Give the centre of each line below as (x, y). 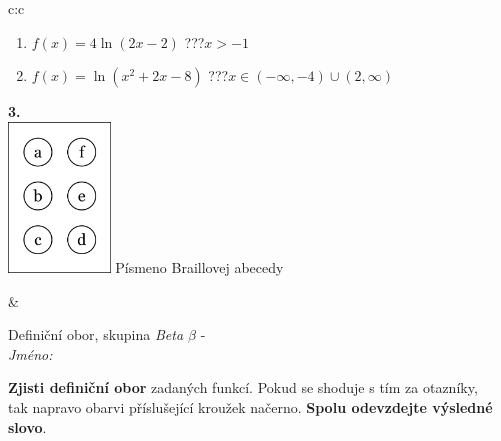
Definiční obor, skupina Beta (96, 334)
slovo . (27, 426)
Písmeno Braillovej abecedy (199, 266)
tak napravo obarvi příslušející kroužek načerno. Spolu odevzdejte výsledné (250, 406)
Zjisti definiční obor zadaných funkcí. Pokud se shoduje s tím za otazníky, (243, 387)
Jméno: (30, 353)
